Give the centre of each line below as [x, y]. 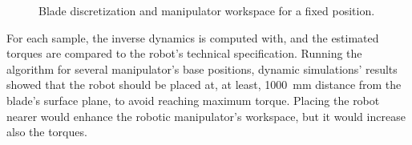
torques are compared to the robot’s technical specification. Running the [184, 53]
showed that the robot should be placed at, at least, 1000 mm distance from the [204, 85]
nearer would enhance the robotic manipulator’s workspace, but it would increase [206, 116]
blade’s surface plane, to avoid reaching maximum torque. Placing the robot [193, 100]
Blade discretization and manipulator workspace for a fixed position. [207, 10]
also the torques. [47, 132]
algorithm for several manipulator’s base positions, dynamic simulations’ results [202, 68]
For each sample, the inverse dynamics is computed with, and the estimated [193, 37]
